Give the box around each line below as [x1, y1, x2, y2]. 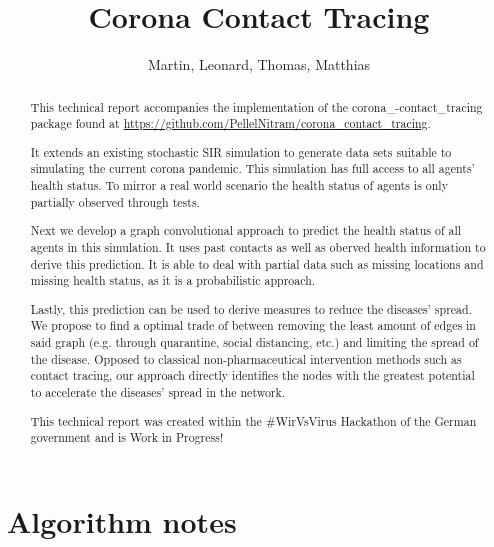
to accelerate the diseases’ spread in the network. [30, 384, 286, 401]
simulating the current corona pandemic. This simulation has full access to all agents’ [30, 160, 475, 177]
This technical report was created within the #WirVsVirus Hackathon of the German [30, 412, 477, 429]
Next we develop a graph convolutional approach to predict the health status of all [30, 222, 462, 239]
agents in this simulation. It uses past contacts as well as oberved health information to [30, 238, 486, 255]
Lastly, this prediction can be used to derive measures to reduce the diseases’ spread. [30, 300, 472, 317]
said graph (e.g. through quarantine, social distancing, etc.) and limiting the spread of [30, 334, 479, 351]
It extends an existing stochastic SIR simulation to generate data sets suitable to [30, 143, 452, 160]
